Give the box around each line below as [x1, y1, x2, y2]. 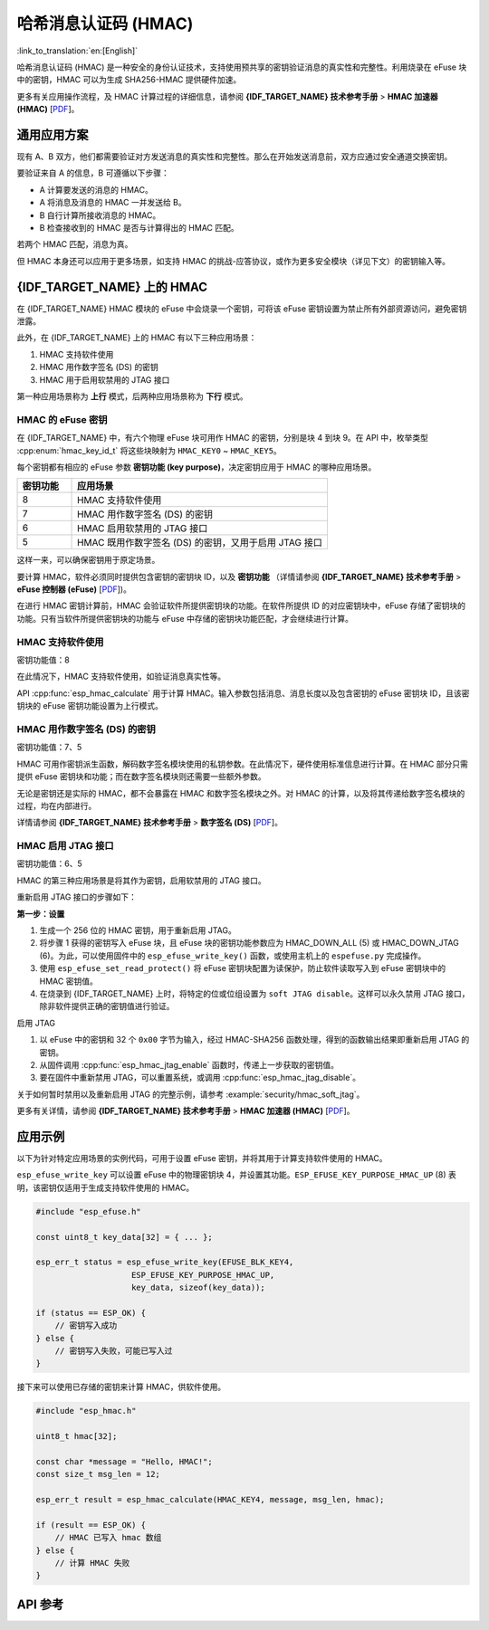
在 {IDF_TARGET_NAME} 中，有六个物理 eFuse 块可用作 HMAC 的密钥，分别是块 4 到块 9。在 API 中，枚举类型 [16, 433, 429, 443]
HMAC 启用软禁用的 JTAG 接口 [77, 522, 208, 535]
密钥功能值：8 [16, 654, 70, 665]
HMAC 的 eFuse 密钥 [16, 413, 108, 425]
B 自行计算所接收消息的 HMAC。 [39, 209, 161, 221]
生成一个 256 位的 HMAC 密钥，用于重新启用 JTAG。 [39, 924, 237, 936]
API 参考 [16, 1597, 64, 1612]
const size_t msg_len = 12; [35, 1469, 160, 1480]
